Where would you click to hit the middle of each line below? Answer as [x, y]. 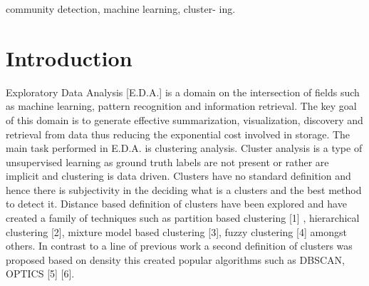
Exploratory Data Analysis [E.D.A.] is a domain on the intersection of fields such [183, 92]
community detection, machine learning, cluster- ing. [121, 9]
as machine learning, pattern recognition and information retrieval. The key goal [181, 106]
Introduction [69, 57]
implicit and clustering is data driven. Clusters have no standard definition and [178, 176]
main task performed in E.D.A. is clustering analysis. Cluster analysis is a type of [184, 148]
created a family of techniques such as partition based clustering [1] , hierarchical [183, 218]
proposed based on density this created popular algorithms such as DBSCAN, [175, 259]
